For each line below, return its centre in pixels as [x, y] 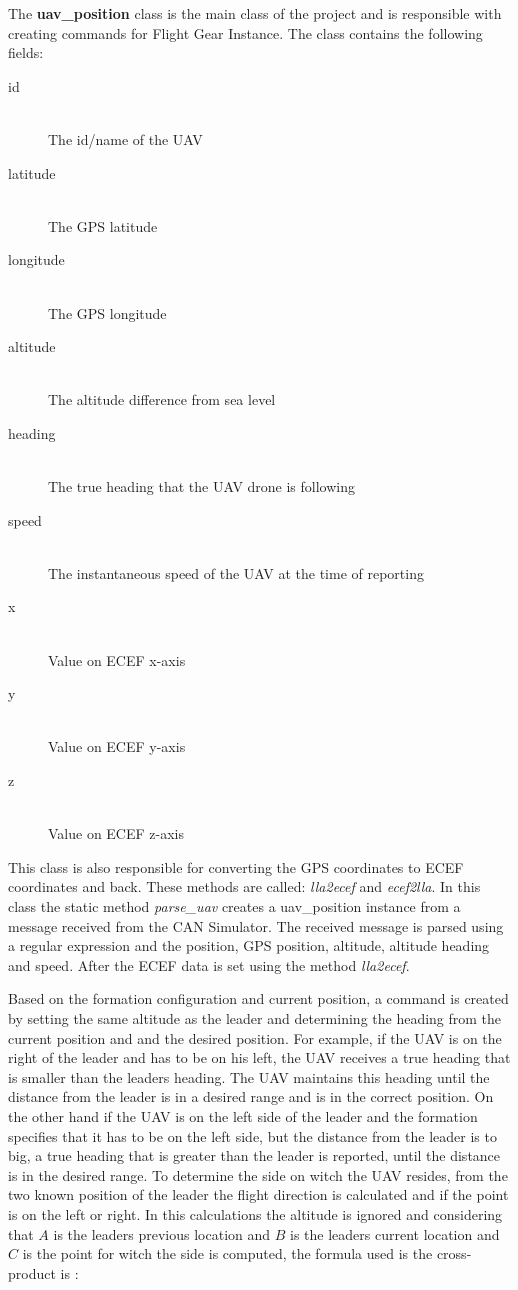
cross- [454, 1253]
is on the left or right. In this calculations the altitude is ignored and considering [255, 1213]
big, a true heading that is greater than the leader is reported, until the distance [254, 1155]
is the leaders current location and [395, 1233]
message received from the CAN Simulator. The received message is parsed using [256, 925]
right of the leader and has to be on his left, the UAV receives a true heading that [259, 1057]
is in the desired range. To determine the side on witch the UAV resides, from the [258, 1174]
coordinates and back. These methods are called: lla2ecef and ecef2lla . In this [244, 886]
